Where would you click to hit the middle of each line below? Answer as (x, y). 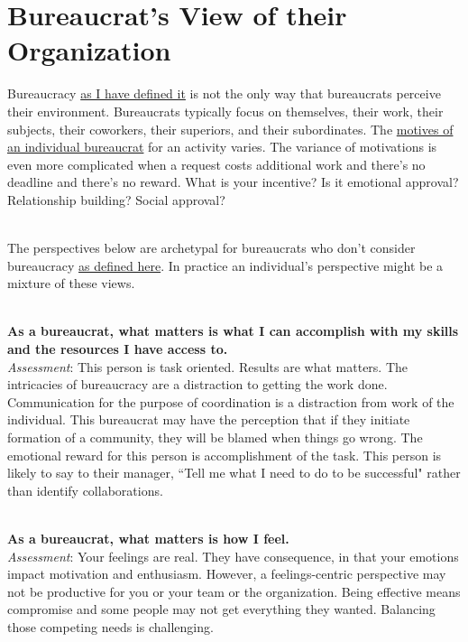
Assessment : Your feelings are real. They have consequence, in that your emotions (233, 556)
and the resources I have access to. (118, 349)
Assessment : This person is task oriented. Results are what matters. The (208, 366)
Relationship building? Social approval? (116, 199)
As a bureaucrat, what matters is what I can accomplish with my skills (233, 331)
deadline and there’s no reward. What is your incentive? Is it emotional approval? (233, 182)
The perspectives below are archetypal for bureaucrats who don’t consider (211, 248)
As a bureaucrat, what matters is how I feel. (148, 538)
